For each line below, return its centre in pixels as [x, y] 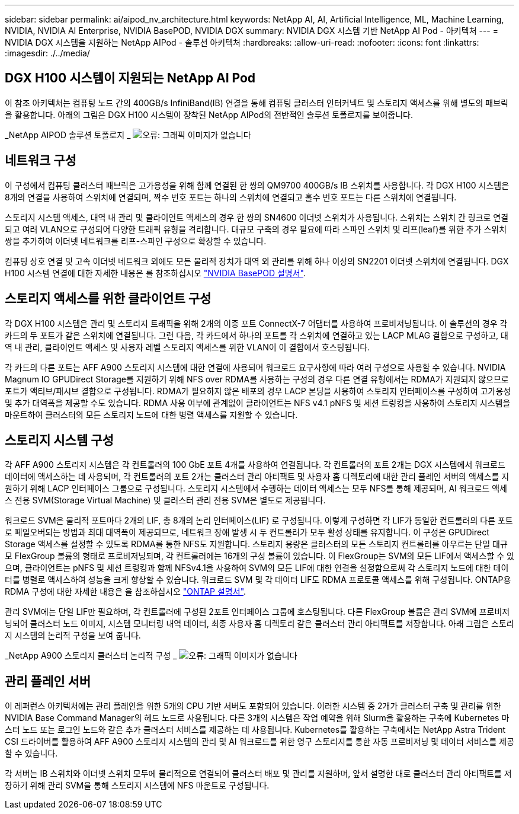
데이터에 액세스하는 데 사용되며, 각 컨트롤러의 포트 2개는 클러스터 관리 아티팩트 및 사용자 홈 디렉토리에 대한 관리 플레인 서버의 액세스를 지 [257, 477]
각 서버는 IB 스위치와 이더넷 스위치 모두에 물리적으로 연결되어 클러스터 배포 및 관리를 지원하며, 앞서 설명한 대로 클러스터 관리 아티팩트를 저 [258, 774]
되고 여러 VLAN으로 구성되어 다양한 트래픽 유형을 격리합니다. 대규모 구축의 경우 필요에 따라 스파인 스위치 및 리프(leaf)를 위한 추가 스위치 [256, 229]
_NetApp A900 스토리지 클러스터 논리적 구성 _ [91, 656]
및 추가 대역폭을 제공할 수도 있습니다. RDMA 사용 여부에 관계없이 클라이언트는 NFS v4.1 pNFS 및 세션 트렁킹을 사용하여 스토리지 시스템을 [258, 403]
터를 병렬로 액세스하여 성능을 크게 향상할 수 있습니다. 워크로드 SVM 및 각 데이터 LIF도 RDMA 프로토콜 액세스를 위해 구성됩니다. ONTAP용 [258, 580]
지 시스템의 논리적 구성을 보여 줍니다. [73, 636]
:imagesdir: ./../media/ [47, 53]
